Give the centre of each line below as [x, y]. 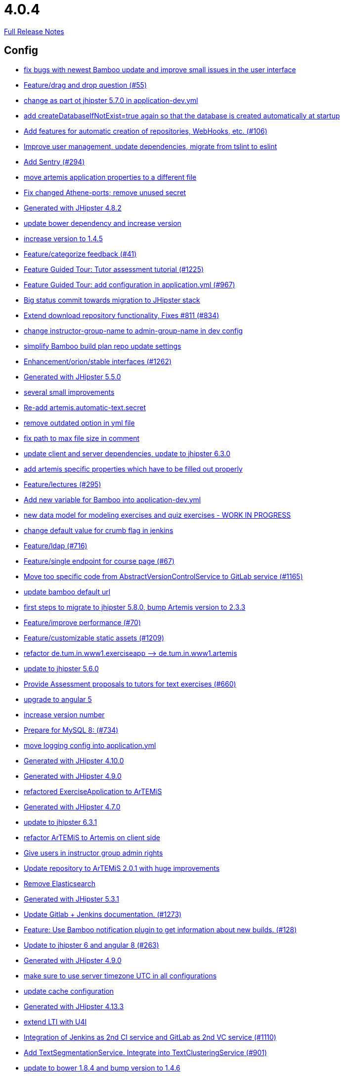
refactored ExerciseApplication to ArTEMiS [93, 791]
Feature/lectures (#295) [63, 484]
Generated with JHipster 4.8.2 [73, 208]
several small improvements [69, 392]
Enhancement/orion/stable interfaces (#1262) [98, 361]
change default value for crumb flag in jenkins [99, 530]
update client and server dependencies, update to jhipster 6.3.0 [127, 453]
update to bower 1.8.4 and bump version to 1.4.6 [102, 1068]
